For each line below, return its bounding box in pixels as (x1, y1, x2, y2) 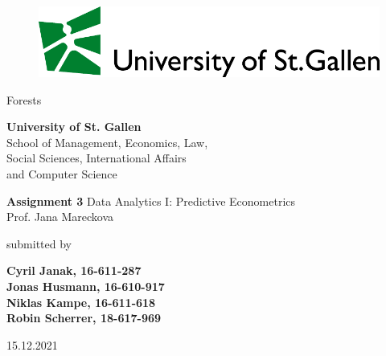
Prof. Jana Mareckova (6, 208, 114, 225)
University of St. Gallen (6, 118, 142, 135)
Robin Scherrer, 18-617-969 (6, 309, 162, 326)
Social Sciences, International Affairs (6, 149, 187, 166)
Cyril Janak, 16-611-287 (6, 262, 142, 279)
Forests (6, 91, 42, 108)
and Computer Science (6, 166, 117, 182)
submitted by (6, 235, 72, 252)
